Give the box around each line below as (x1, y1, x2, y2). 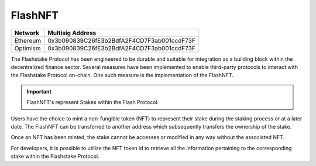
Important (26, 88, 52, 95)
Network (14, 29, 39, 37)
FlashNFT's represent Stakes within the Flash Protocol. (26, 99, 159, 106)
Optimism (14, 44, 41, 52)
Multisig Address (47, 29, 97, 37)
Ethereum (14, 36, 41, 44)
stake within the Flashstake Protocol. (11, 153, 99, 160)
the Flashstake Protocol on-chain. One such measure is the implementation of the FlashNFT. (11, 72, 233, 79)
